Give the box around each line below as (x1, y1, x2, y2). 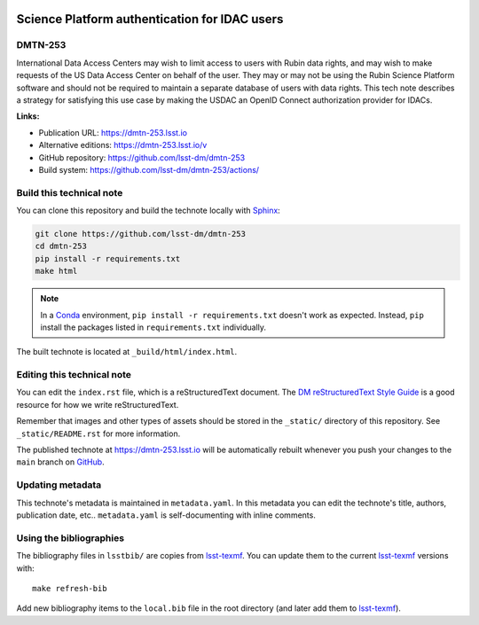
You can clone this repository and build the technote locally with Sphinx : (16, 205, 281, 216)
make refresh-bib (32, 583, 107, 593)
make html (35, 266, 78, 277)
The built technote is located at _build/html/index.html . (16, 347, 238, 357)
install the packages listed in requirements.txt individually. (40, 322, 266, 332)
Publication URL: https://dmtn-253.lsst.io (38, 127, 188, 137)
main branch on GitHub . (16, 457, 106, 467)
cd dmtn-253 (35, 241, 88, 252)
